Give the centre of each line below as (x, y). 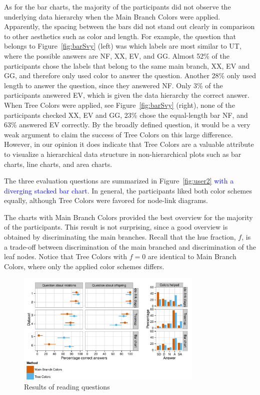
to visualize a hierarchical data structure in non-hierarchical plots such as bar (123, 154)
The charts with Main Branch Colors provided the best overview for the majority (128, 217)
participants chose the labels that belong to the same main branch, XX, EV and (127, 65)
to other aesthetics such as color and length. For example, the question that (120, 36)
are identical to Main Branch (192, 256)
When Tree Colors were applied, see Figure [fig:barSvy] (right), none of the (119, 105)
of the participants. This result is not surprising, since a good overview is (116, 227)
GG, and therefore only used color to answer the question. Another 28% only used (130, 75)
